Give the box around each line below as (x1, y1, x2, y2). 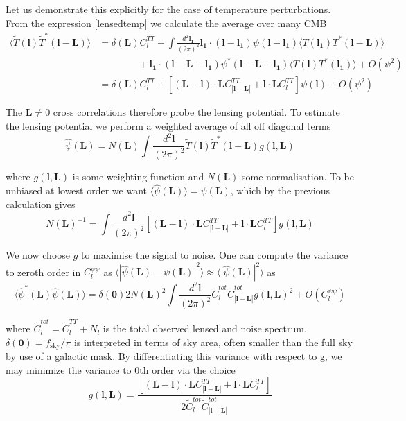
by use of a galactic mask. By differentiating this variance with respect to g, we (6, 349, 342, 363)
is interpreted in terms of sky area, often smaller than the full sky (73, 334, 353, 349)
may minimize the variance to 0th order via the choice (6, 362, 236, 377)
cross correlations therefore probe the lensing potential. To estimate (53, 105, 340, 119)
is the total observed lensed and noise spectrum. (103, 321, 307, 336)
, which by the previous (230, 183, 330, 198)
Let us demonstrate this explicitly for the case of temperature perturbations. (6, 2, 331, 16)
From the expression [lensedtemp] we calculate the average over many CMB (6, 15, 327, 30)
